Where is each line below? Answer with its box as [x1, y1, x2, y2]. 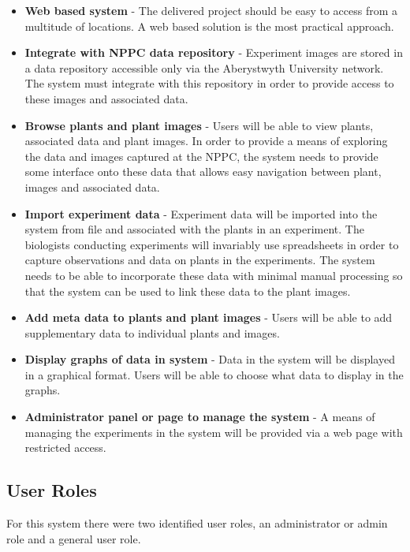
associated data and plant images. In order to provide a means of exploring [24, 132, 388, 149]
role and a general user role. [6, 530, 141, 546]
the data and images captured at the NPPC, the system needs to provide [24, 147, 378, 164]
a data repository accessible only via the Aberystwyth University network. [24, 59, 384, 76]
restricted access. [24, 439, 106, 456]
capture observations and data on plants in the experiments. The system [24, 252, 375, 268]
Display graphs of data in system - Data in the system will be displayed [24, 351, 395, 367]
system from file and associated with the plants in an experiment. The [24, 221, 364, 237]
